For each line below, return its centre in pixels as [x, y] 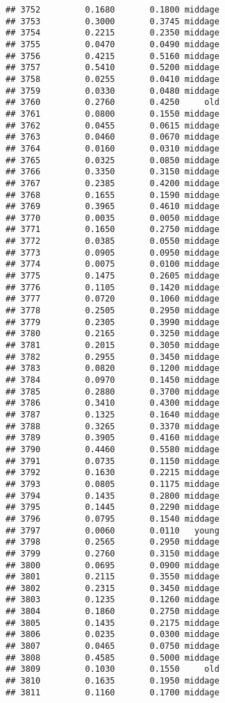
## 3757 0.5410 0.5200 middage [112, 68]
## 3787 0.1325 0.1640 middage [112, 414]
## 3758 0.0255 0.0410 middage [112, 79]
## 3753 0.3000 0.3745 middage [112, 21]
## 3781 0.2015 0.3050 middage [112, 346]
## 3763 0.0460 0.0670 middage [112, 137]
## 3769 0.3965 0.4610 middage [112, 207]
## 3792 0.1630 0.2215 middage [112, 473]
